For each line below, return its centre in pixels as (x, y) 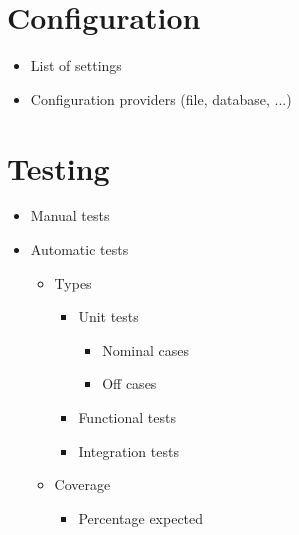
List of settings (76, 65)
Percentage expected (141, 517)
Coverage (82, 484)
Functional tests (127, 417)
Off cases (129, 383)
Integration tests (128, 450)
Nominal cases (146, 349)
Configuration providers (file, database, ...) (161, 98)
